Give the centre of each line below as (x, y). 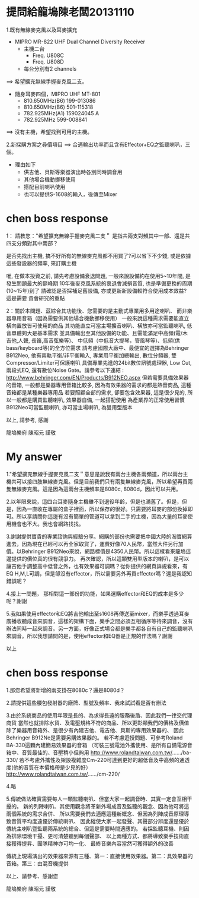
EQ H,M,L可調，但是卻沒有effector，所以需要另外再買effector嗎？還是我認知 (99, 573)
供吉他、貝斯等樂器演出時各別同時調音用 (73, 172)
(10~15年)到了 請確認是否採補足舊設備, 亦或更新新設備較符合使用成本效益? (97, 290)
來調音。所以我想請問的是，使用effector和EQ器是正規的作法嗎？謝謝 (89, 635)
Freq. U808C (48, 55)
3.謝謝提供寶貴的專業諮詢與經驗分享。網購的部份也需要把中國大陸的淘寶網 (97, 536)
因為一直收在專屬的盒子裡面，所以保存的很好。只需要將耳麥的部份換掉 (102, 509)
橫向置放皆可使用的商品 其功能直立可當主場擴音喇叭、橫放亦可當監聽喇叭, (96, 325)
